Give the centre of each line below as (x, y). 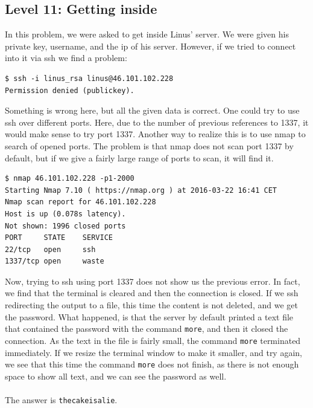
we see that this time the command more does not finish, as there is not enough (152, 364)
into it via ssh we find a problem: (66, 58)
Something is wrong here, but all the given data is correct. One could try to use (152, 110)
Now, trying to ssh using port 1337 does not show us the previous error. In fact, (153, 281)
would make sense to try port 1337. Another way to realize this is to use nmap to (155, 134)
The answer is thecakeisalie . (61, 400)
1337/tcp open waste (55, 261)
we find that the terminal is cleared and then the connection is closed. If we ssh (152, 293)
